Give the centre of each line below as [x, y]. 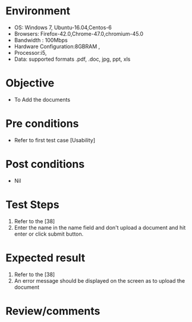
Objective [30, 83]
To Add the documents [42, 99]
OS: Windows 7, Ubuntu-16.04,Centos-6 [63, 27]
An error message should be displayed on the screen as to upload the [100, 280]
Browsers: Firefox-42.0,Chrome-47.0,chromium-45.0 [79, 33]
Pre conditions [42, 124]
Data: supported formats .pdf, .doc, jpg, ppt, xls [72, 59]
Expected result [45, 258]
